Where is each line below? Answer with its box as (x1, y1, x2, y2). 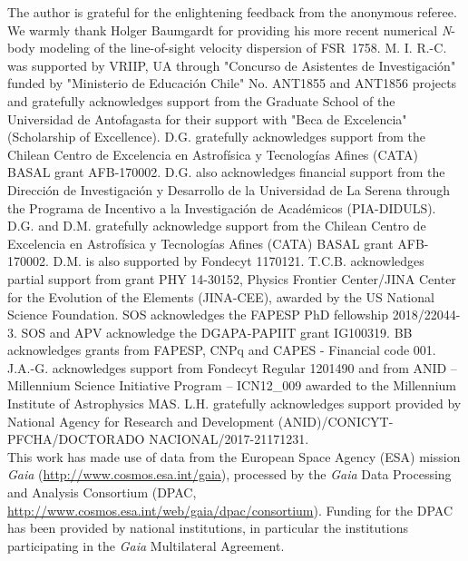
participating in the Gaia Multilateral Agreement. (7, 536, 285, 555)
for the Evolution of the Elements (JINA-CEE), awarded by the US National (7, 287, 434, 306)
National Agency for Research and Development (7, 411, 275, 430)
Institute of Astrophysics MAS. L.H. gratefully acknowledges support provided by (7, 394, 462, 413)
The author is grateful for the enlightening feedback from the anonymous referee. (7, 3, 457, 21)
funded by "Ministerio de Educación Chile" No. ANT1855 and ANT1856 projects (7, 74, 457, 93)
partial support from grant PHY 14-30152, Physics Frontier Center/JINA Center (7, 269, 456, 288)
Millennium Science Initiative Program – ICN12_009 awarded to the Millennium (7, 376, 456, 395)
